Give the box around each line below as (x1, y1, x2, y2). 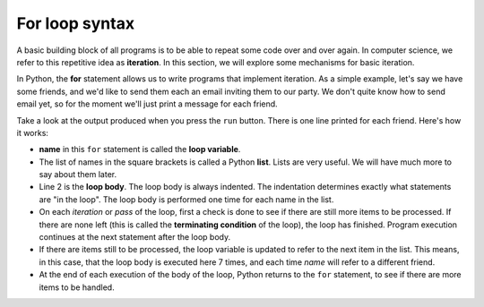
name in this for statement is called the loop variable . (39, 144, 241, 155)
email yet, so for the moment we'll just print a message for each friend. (16, 98, 278, 109)
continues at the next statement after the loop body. (39, 232, 231, 243)
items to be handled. (39, 282, 116, 293)
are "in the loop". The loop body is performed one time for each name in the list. (39, 193, 334, 205)
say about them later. (39, 169, 117, 180)
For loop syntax (16, 13, 134, 33)
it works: (16, 127, 49, 138)
